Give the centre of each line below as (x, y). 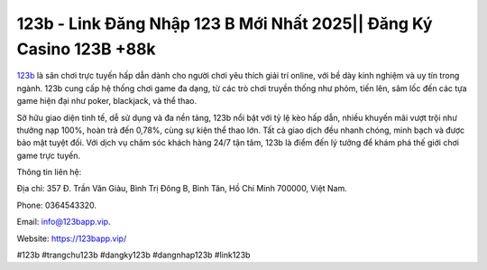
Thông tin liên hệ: (49, 172)
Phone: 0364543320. (56, 205)
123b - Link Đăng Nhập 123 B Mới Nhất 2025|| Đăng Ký (225, 23)
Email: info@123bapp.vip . (64, 222)
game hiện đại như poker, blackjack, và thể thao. (107, 101)
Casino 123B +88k (87, 49)
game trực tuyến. (49, 155)
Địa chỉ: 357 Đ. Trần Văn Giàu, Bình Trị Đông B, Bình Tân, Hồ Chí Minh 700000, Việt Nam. (182, 189)
